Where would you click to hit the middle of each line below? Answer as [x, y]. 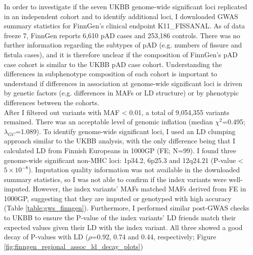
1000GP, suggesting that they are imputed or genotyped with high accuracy [118, 198]
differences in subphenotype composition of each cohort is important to [111, 74]
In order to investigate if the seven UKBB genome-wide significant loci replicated [126, 6]
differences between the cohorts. [52, 102]
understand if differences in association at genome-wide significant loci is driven [123, 83]
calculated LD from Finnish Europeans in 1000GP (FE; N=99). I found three [120, 150]
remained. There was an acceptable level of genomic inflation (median [109, 122]
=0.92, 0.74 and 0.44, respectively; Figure [154, 237]
